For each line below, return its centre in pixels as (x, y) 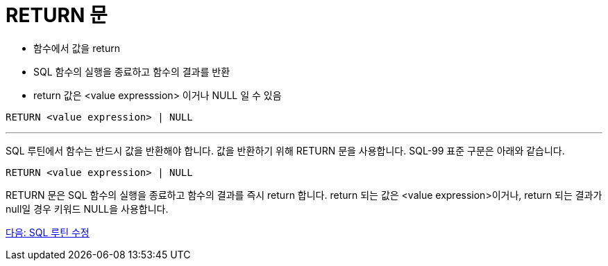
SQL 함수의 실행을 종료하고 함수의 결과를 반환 (132, 71)
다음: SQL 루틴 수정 (48, 232)
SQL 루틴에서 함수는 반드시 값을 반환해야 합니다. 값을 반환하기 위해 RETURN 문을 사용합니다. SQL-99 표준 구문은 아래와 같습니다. (285, 150)
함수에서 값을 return (77, 48)
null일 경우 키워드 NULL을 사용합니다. (87, 209)
